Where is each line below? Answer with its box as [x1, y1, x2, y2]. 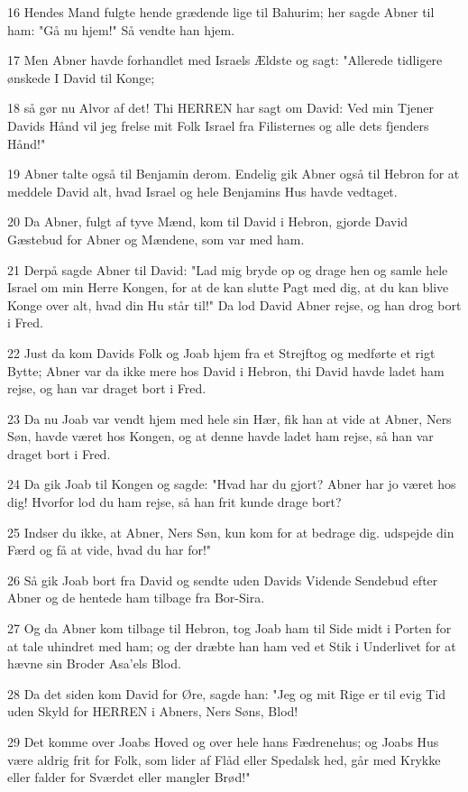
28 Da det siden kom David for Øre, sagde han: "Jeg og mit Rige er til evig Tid [7, 684, 446, 703]
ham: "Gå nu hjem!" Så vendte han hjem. [7, 20, 235, 39]
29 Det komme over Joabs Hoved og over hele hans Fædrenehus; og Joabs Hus [7, 732, 439, 751]
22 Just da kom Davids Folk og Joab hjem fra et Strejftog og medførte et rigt [7, 343, 436, 362]
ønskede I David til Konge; [7, 68, 155, 87]
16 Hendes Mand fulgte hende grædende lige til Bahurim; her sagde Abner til [7, 3, 435, 21]
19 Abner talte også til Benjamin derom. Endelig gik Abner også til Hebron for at [7, 164, 460, 183]
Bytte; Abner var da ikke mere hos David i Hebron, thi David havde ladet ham [7, 361, 445, 380]
